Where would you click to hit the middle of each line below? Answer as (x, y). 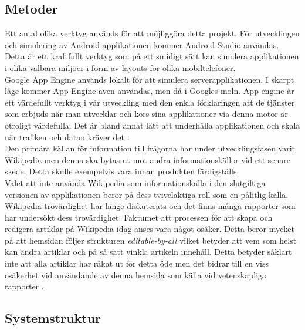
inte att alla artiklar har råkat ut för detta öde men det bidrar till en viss (137, 263)
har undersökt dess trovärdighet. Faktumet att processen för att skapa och (139, 217)
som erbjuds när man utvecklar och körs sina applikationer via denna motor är (146, 114)
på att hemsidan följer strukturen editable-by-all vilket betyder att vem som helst (151, 240)
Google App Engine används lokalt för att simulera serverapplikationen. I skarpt (150, 79)
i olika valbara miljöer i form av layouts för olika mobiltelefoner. (120, 67)
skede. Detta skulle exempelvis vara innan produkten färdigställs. (122, 171)
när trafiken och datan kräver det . (67, 137)
